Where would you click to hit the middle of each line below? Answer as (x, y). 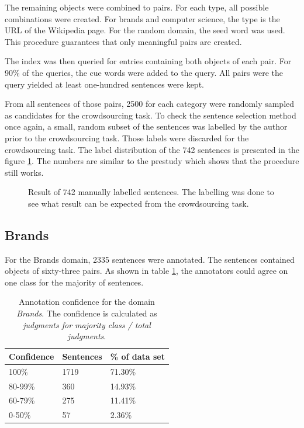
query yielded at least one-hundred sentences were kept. (104, 84)
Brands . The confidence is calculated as (87, 313)
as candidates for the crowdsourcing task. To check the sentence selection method (151, 115)
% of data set (137, 356)
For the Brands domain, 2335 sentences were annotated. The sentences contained (150, 259)
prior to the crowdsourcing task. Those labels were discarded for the (127, 138)
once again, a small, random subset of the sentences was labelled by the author (146, 126)
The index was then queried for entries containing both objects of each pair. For (148, 61)
